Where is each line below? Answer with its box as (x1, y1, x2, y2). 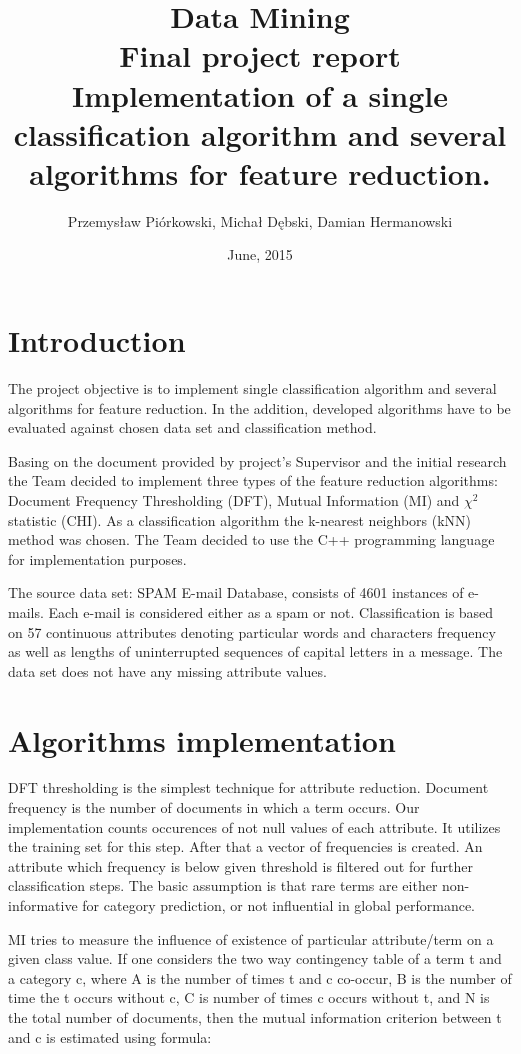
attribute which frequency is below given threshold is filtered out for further (8, 855, 473, 876)
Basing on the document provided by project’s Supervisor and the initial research (8, 450, 507, 471)
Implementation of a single (72, 74, 448, 115)
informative (8, 895, 78, 915)
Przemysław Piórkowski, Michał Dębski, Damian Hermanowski (67, 210, 453, 231)
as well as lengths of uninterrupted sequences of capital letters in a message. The (8, 641, 503, 662)
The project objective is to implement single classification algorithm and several (8, 378, 497, 398)
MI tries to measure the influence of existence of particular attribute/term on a (8, 928, 494, 949)
